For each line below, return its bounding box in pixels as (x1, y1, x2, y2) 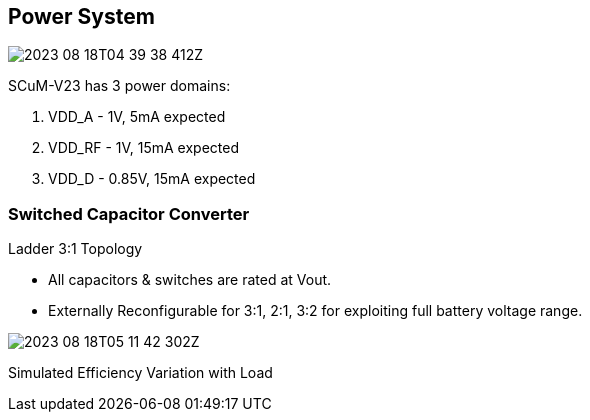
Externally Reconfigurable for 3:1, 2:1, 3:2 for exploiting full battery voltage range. (48, 302, 583, 320)
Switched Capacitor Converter (8, 203, 250, 224)
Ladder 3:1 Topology (8, 240, 143, 258)
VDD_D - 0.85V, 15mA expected (48, 170, 256, 188)
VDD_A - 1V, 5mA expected (48, 108, 226, 126)
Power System (8, 4, 155, 29)
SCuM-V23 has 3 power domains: (8, 77, 231, 95)
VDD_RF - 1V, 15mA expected (48, 139, 239, 157)
